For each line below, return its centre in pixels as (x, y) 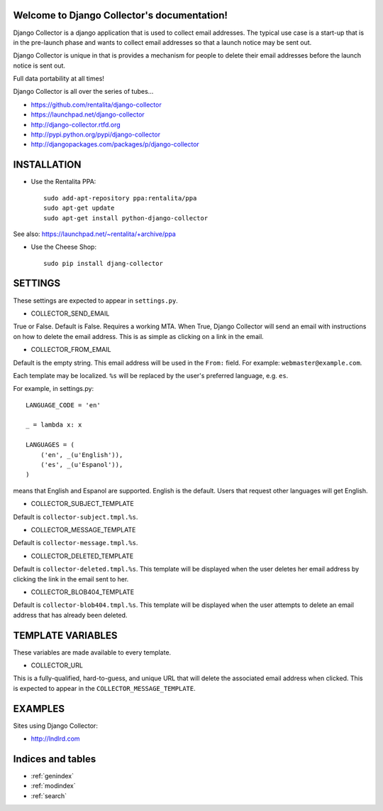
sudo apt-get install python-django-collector (126, 218)
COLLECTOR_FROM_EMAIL (71, 350)
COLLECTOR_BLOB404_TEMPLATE (83, 592)
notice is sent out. (39, 65)
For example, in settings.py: (54, 389)
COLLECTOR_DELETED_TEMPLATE (82, 556)
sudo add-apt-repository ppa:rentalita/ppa (120, 198)
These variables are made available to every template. (92, 652)
